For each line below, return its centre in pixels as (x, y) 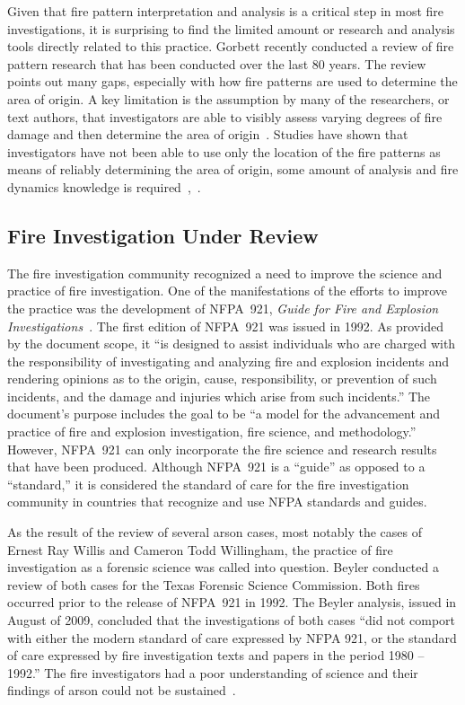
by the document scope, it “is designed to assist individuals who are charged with (232, 344)
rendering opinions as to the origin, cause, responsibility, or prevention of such (222, 379)
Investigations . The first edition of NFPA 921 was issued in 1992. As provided (225, 326)
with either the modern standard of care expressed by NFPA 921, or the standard (232, 637)
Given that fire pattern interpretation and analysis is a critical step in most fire (226, 11)
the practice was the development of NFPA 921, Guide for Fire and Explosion (223, 308)
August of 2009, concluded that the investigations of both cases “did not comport (231, 620)
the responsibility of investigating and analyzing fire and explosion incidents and (228, 361)
